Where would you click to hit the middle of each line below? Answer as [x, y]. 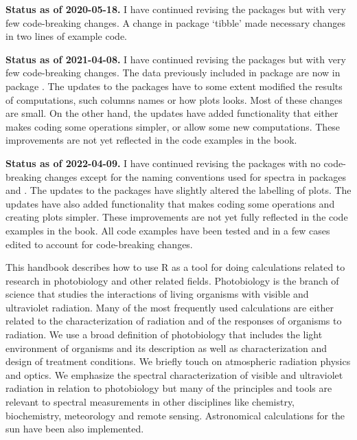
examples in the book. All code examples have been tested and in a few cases [168, 230]
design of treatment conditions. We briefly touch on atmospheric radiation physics [178, 361]
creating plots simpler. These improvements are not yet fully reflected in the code [177, 217]
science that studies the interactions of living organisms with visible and [157, 294]
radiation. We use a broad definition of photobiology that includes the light [164, 334]
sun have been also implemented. [75, 429]
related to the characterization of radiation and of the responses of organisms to [174, 321]
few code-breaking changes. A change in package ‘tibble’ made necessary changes [175, 22]
